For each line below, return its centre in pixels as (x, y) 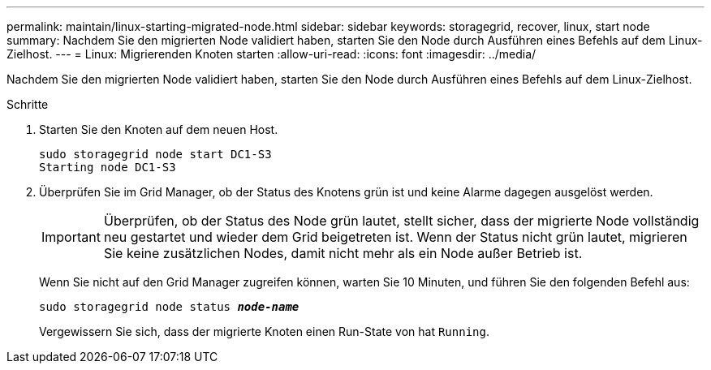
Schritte (28, 104)
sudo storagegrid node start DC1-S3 (155, 154)
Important (71, 237)
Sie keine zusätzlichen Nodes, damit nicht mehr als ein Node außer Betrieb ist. (343, 253)
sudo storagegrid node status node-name (169, 307)
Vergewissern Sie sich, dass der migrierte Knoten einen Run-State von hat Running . (264, 331)
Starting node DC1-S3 (108, 167)
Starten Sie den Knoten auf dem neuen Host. (159, 129)
